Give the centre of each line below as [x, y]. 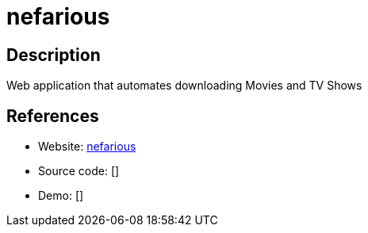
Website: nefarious [87, 147]
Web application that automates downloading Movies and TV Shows [184, 86]
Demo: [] [61, 196]
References [53, 116]
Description [54, 55]
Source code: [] [79, 171]
